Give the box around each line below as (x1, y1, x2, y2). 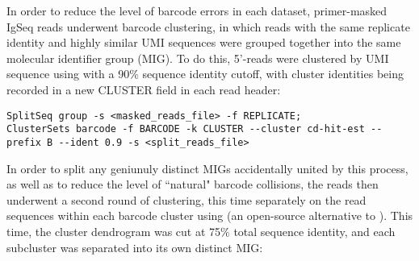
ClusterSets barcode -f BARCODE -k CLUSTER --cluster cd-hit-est (6, 123, 365, 135)
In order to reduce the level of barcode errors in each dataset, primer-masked (6, 2, 388, 19)
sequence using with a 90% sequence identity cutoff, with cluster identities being (6, 65, 404, 82)
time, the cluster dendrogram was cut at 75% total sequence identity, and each (6, 222, 396, 239)
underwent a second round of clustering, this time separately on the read (6, 191, 367, 208)
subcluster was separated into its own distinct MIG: (6, 238, 263, 255)
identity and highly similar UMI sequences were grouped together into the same (6, 34, 401, 51)
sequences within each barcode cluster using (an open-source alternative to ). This (6, 207, 413, 224)
